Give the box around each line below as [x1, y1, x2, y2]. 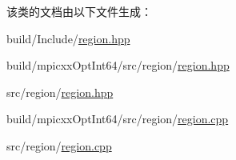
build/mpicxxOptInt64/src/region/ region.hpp [6, 57, 230, 74]
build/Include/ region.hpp [6, 30, 130, 46]
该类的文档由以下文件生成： [6, 3, 152, 19]
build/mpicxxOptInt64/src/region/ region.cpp [6, 110, 229, 127]
